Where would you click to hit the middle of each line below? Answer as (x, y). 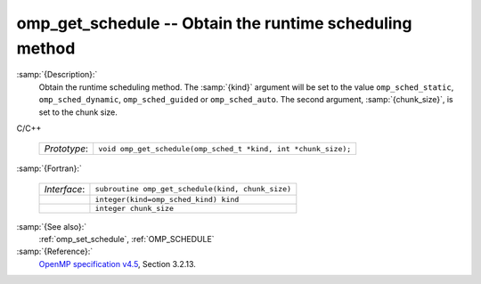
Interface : (65, 189)
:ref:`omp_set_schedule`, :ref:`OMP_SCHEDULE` (126, 239)
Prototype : (66, 149)
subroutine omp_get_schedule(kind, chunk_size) (193, 189)
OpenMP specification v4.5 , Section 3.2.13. (117, 264)
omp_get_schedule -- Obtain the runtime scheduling (214, 23)
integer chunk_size (134, 208)
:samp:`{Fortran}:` (49, 168)
